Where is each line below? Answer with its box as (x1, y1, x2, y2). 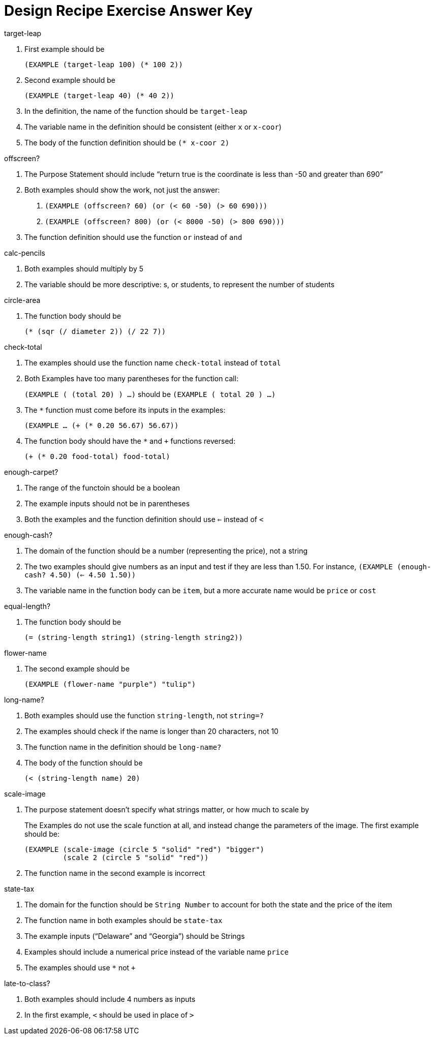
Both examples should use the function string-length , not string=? (24, 711, 264, 720)
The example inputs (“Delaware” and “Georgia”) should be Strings (24, 931, 245, 940)
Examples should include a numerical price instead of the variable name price (24, 947, 289, 956)
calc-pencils (4, 248, 45, 257)
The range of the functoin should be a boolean (24, 483, 180, 492)
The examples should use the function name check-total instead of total (24, 358, 281, 367)
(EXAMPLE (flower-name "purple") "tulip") (24, 680, 196, 688)
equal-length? (4, 601, 51, 610)
